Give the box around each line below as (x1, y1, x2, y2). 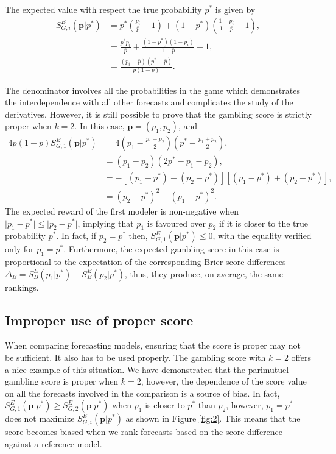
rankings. (5, 280, 39, 293)
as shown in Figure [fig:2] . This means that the (125, 412, 301, 425)
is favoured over (147, 216, 206, 229)
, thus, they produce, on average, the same (124, 267, 283, 280)
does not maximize (5, 412, 75, 425)
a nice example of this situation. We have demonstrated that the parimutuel (5, 363, 289, 375)
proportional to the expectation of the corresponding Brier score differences (5, 255, 286, 268)
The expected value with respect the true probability (5, 3, 202, 15)
